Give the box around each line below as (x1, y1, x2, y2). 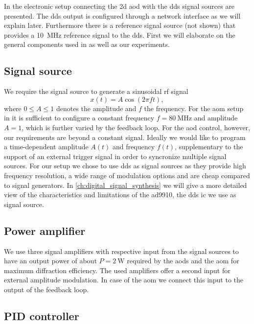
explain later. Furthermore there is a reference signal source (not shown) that (4, 20, 236, 30)
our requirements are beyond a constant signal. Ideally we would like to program (4, 132, 246, 142)
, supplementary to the (175, 141, 243, 152)
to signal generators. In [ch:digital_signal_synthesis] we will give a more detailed (4, 180, 247, 190)
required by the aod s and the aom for (127, 255, 239, 266)
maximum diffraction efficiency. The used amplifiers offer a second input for (4, 265, 231, 275)
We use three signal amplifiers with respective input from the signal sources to (4, 246, 239, 256)
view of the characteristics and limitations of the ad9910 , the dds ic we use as (4, 189, 236, 200)
